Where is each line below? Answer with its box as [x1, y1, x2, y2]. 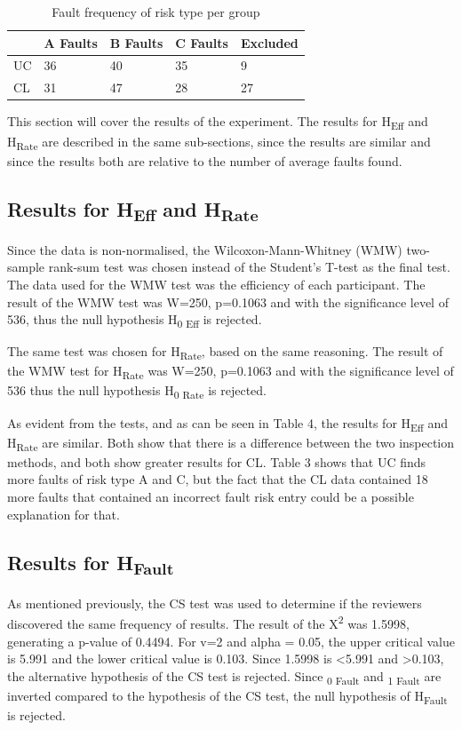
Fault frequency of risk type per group [52, 3, 260, 20]
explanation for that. [7, 504, 120, 523]
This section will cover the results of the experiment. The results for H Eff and [7, 112, 428, 133]
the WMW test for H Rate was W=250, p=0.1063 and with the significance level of [7, 361, 454, 383]
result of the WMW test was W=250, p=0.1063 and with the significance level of [7, 292, 449, 311]
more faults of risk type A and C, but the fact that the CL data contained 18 [7, 470, 428, 488]
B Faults [109, 33, 163, 52]
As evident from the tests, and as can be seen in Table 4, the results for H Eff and [7, 413, 449, 434]
